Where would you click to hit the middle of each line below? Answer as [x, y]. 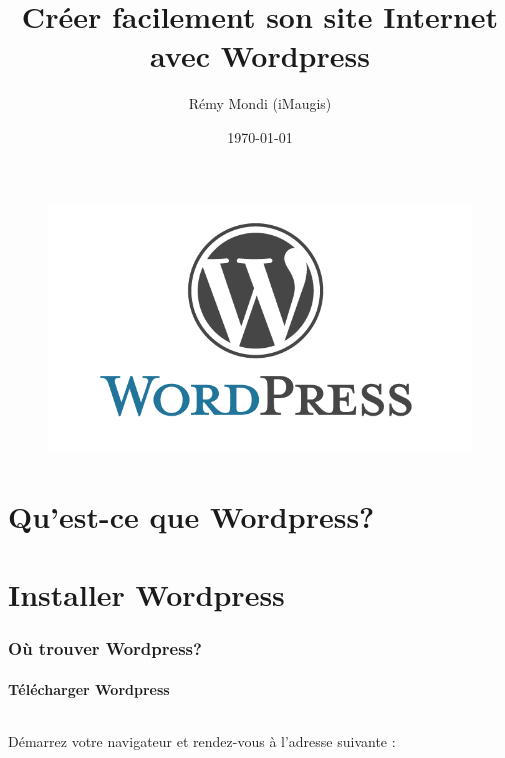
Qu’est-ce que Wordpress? [191, 515]
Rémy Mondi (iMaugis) [260, 103]
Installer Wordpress [146, 594]
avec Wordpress [260, 55]
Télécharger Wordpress [89, 688]
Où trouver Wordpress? [105, 648]
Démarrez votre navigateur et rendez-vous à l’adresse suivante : [202, 740]
